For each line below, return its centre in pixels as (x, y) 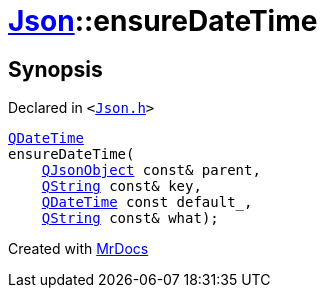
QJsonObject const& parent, (151, 170)
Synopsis (55, 69)
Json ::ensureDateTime (163, 21)
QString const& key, (121, 186)
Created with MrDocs (78, 249)
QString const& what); (130, 218)
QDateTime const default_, (147, 202)
